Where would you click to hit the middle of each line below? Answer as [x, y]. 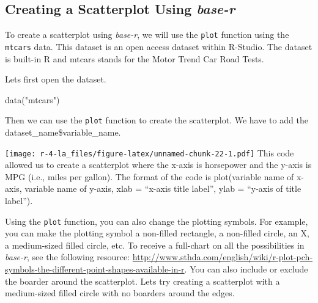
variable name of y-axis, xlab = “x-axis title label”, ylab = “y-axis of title [163, 188]
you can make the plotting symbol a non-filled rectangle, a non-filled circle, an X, [157, 233]
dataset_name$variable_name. [63, 132]
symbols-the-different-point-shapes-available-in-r [95, 269]
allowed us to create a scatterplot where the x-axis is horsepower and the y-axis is [158, 165]
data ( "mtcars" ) [32, 99]
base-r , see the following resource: [68, 257]
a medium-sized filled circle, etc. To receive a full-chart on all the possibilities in [155, 245]
